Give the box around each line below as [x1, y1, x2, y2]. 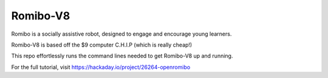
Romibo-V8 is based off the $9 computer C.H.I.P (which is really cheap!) [11, 41, 193, 48]
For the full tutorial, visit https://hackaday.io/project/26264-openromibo [11, 63, 191, 71]
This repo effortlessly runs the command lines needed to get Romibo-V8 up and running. [11, 52, 233, 60]
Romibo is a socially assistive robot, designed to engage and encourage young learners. [11, 30, 232, 37]
